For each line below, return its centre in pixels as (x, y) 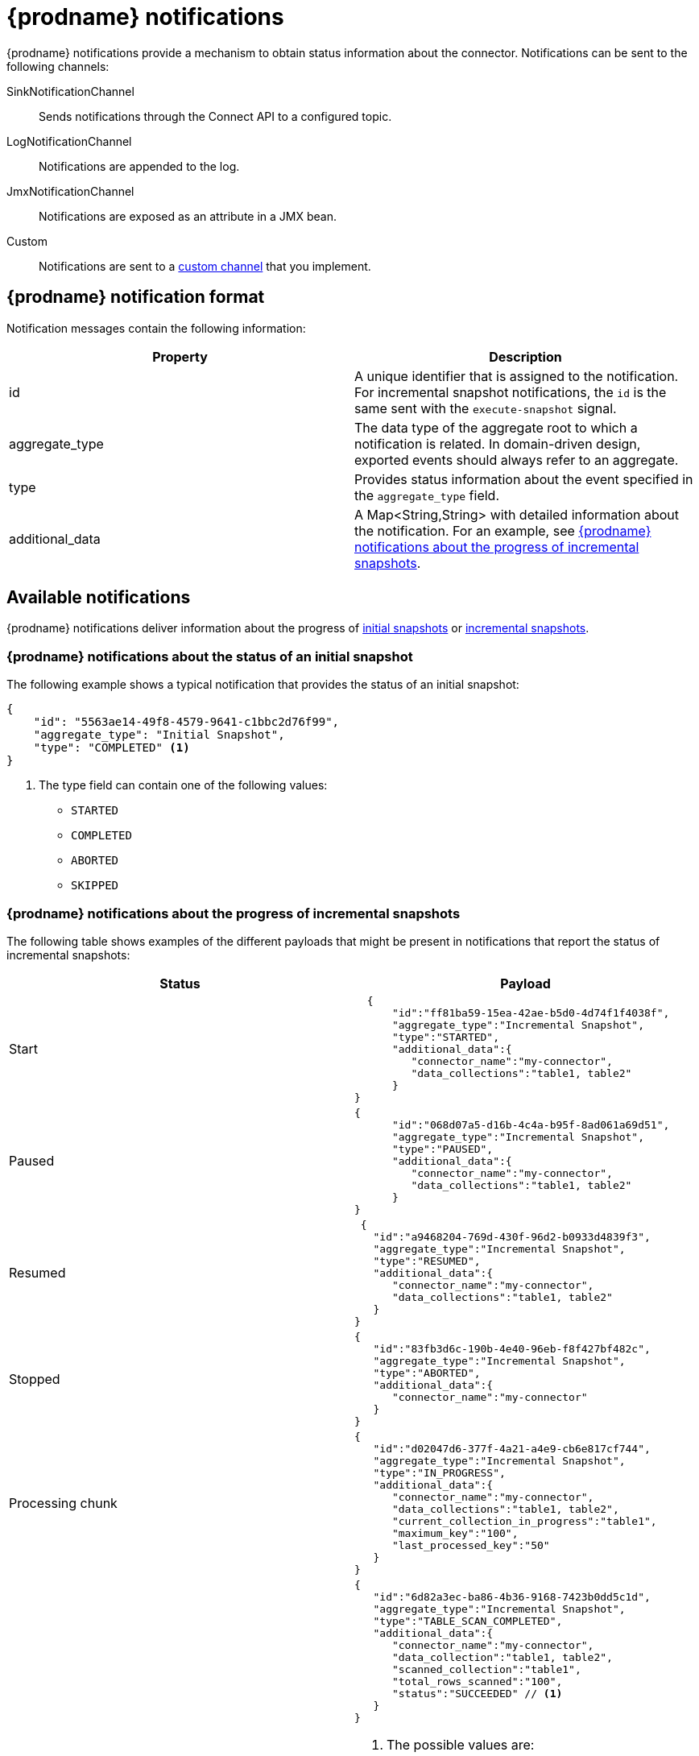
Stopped (35, 1379)
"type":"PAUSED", (443, 1149)
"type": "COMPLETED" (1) (112, 748)
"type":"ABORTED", (427, 1373)
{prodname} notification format (136, 297)
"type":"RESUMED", (427, 1261)
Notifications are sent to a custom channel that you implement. (205, 266)
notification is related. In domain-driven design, (498, 443)
